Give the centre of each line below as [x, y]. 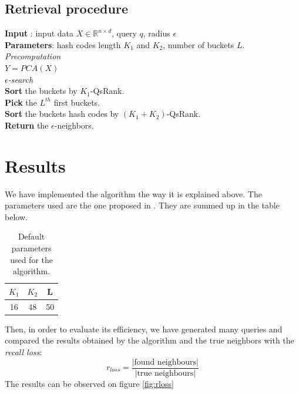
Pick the [21, 102]
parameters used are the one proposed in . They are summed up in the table [142, 205]
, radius [157, 33]
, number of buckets [199, 44]
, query [124, 33]
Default [31, 236]
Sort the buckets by [41, 91]
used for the [31, 259]
